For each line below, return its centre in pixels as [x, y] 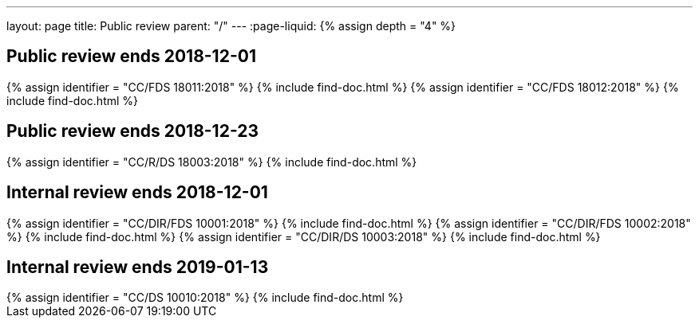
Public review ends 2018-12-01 [131, 57]
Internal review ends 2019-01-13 [138, 267]
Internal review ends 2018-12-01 [137, 193]
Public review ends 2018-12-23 [133, 131]
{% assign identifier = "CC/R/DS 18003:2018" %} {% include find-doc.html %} [212, 162]
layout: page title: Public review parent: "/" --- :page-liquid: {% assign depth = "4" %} [231, 26]
